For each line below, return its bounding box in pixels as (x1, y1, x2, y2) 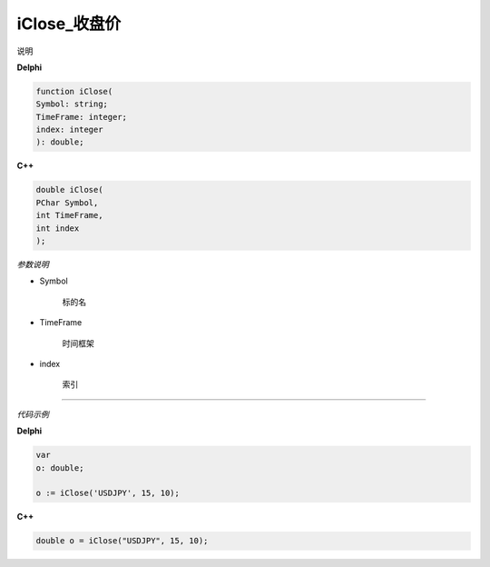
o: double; (35, 463, 84, 472)
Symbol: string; (35, 99, 109, 109)
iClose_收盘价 (16, 14, 122, 34)
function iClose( (35, 86, 113, 96)
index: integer (35, 124, 103, 135)
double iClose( (35, 184, 103, 195)
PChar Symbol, (35, 197, 99, 208)
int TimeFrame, (35, 210, 103, 221)
